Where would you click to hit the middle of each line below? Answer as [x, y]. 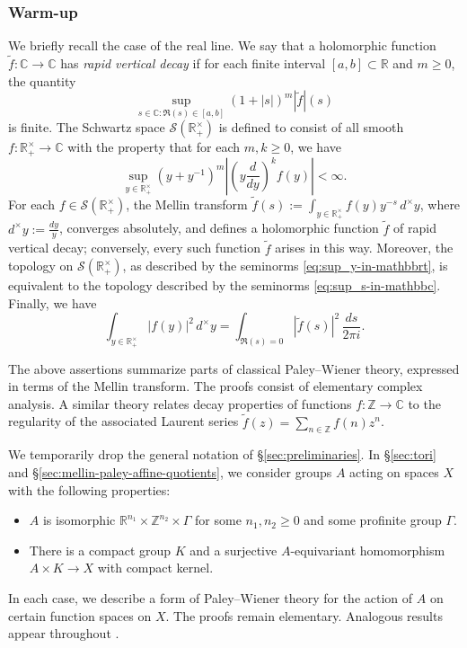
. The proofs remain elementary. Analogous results [304, 615]
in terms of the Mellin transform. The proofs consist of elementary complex [216, 386]
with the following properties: [89, 489]
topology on [41, 266]
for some [218, 520]
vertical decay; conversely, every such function [135, 248]
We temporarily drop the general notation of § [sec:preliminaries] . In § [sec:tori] [222, 454]
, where [440, 204]
